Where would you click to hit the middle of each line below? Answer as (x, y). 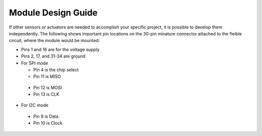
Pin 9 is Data (46, 116)
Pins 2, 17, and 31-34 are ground (53, 56)
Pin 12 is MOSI (48, 88)
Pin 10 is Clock (48, 123)
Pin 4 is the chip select (56, 70)
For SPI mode (35, 63)
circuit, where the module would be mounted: (54, 41)
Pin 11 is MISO (47, 76)
